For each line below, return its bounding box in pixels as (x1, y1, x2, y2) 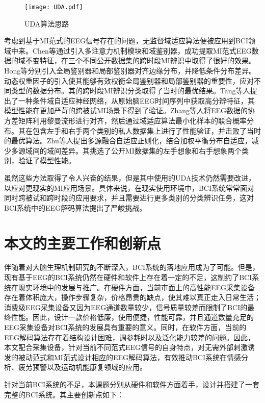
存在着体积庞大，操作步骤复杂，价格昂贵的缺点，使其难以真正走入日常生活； (4, 292, 261, 303)
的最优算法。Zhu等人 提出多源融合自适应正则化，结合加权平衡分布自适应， (4, 135, 252, 146)
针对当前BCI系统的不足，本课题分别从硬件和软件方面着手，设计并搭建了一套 (4, 379, 260, 389)
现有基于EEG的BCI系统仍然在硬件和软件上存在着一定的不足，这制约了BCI (4, 272, 252, 283)
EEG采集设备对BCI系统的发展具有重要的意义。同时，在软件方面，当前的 (4, 322, 247, 333)
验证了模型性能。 (18, 155, 75, 166)
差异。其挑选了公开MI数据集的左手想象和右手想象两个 (61, 145, 242, 156)
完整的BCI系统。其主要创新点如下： (4, 389, 124, 399)
